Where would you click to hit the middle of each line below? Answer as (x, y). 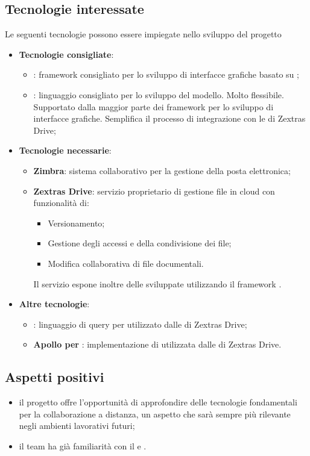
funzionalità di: (61, 203)
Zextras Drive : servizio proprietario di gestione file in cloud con (154, 191)
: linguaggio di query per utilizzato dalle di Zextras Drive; (140, 324)
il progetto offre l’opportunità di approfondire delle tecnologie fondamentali (158, 402)
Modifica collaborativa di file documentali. (126, 263)
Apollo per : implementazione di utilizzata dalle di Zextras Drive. (157, 344)
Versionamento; (76, 223)
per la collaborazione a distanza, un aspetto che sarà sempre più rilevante (155, 414)
